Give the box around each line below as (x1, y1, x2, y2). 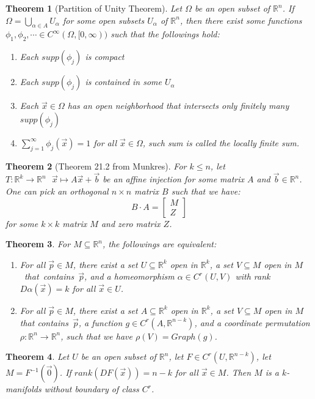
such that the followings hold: (110, 28, 220, 40)
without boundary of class (44, 382, 139, 395)
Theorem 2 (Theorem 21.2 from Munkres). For (5, 159, 187, 172)
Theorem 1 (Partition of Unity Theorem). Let (5, 2, 183, 14)
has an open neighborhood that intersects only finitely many (67, 99, 289, 112)
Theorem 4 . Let (5, 350, 70, 363)
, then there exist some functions (179, 13, 302, 26)
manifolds (5, 382, 42, 395)
